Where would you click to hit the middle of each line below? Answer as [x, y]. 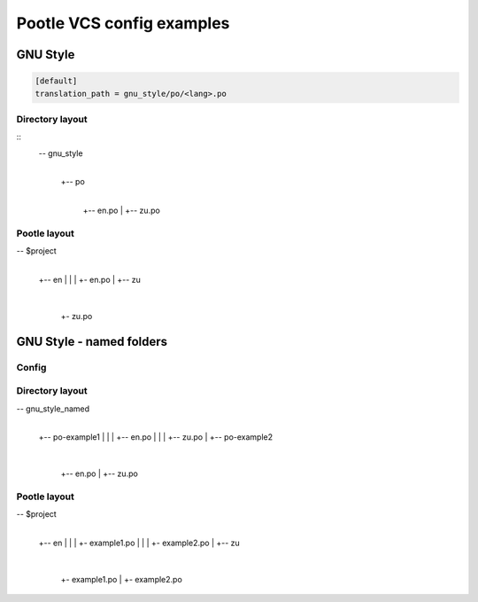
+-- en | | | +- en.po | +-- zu [89, 280]
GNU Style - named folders [92, 341]
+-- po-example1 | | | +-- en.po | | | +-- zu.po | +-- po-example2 [156, 437]
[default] [56, 81]
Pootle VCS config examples [123, 23]
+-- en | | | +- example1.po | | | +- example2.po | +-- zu [139, 543]
